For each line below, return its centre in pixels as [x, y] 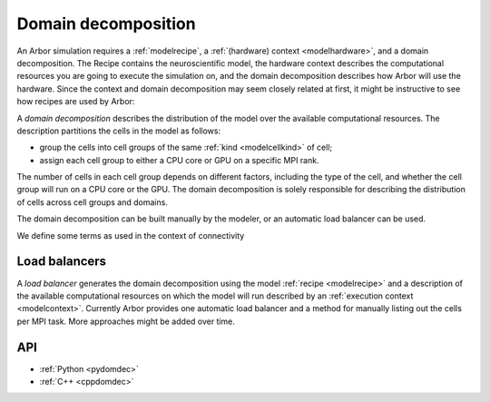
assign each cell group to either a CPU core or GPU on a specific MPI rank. [179, 160]
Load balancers [62, 262]
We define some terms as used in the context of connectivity [131, 235]
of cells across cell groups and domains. [92, 202]
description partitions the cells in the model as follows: [119, 131]
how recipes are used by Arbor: [76, 102]
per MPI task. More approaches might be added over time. [126, 321]
